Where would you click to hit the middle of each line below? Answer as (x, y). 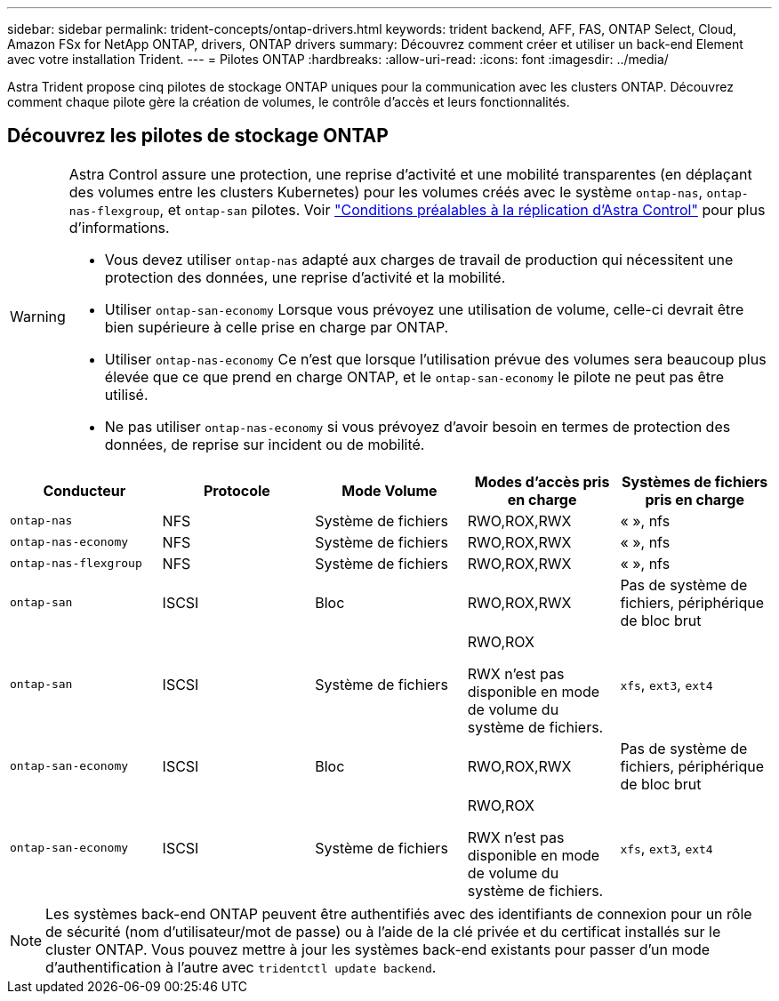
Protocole (237, 490)
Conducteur (84, 490)
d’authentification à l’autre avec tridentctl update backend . (241, 967)
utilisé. (126, 394)
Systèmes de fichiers (695, 481)
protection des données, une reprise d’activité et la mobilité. (305, 277)
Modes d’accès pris (542, 481)
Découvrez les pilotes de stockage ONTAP (198, 136)
